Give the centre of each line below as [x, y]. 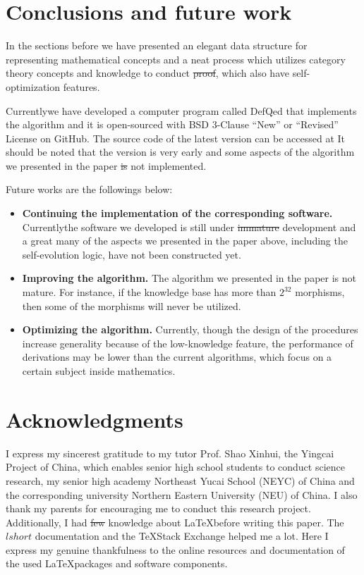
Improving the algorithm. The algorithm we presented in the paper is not [189, 278]
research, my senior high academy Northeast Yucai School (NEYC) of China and [180, 480]
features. [81, 86]
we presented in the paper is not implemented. [106, 165]
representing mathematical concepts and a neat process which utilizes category [176, 59]
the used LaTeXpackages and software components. [117, 563]
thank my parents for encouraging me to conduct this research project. [158, 508]
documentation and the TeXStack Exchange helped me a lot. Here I [182, 536]
